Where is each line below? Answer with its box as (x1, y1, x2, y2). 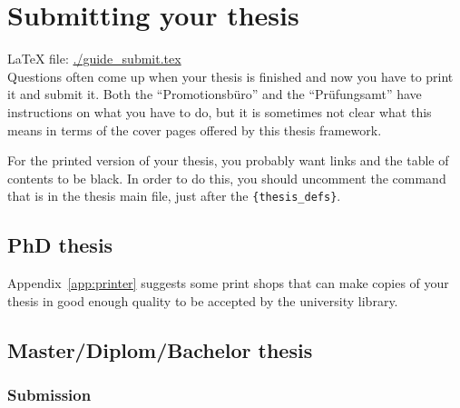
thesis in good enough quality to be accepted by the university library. (7, 291, 398, 310)
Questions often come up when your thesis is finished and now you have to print (7, 66, 454, 85)
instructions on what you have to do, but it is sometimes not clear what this (7, 102, 432, 121)
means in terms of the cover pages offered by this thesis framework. (7, 120, 382, 139)
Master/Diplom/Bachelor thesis (7, 335, 313, 363)
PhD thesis (7, 231, 113, 259)
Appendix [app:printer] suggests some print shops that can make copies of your (7, 274, 449, 293)
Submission (7, 383, 92, 406)
